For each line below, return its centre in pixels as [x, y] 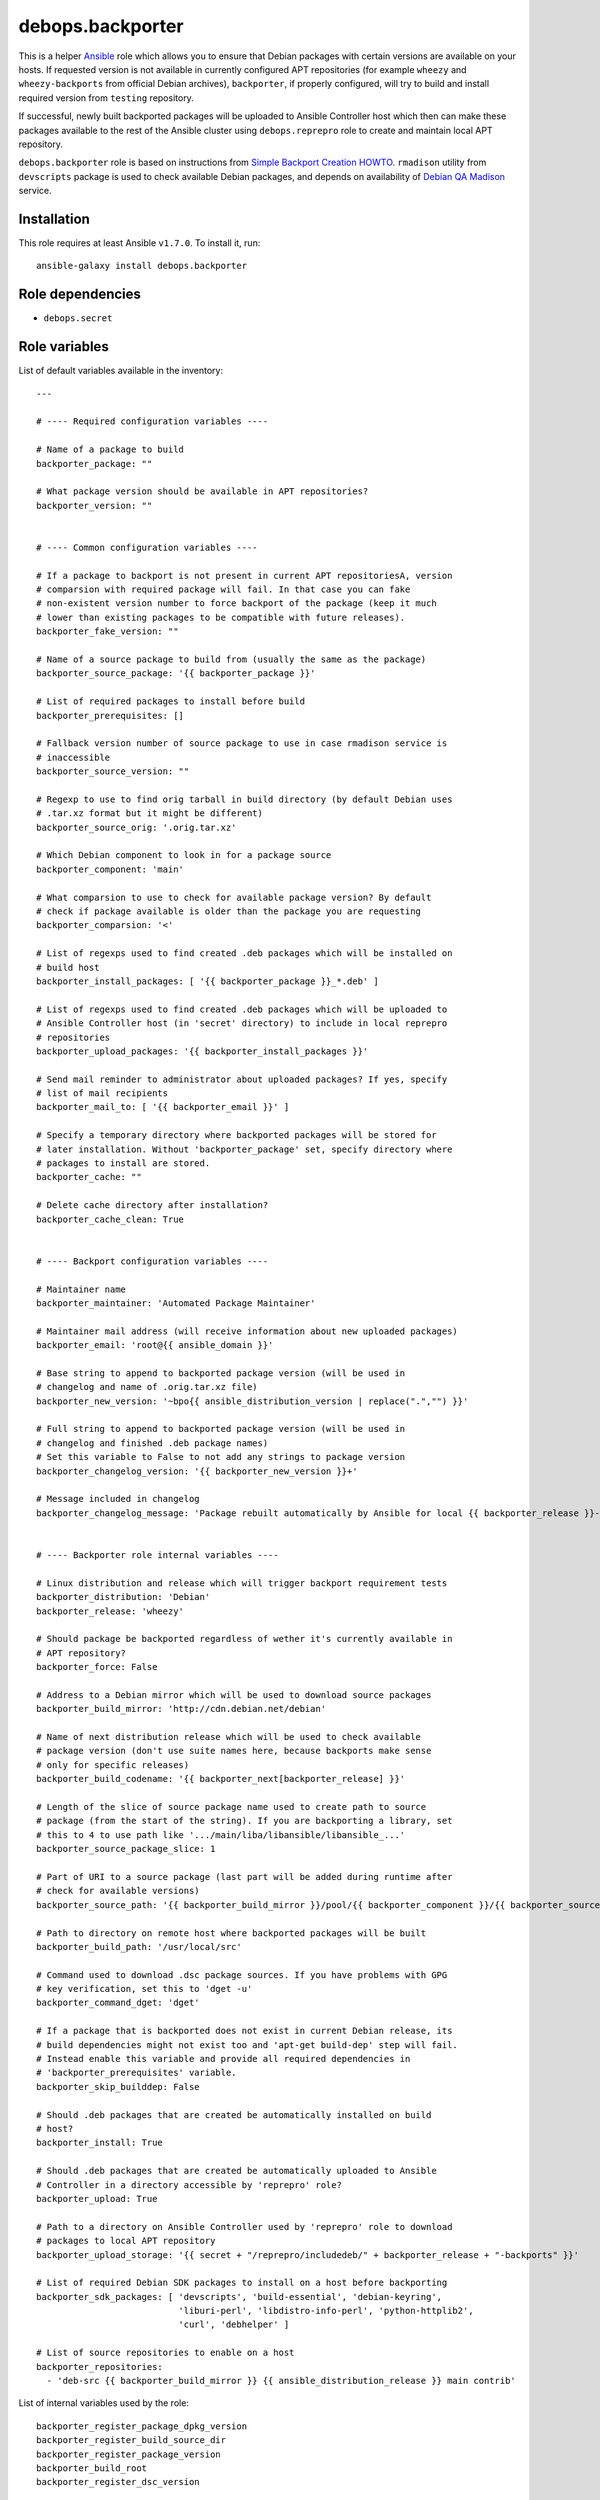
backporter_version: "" [94, 505]
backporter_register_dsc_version [118, 2482]
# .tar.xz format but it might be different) [150, 813]
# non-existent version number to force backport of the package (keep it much [236, 603]
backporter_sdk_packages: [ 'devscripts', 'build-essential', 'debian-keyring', [239, 2296]
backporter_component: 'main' [110, 869]
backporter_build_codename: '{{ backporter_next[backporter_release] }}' [221, 1779]
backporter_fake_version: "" [107, 631]
